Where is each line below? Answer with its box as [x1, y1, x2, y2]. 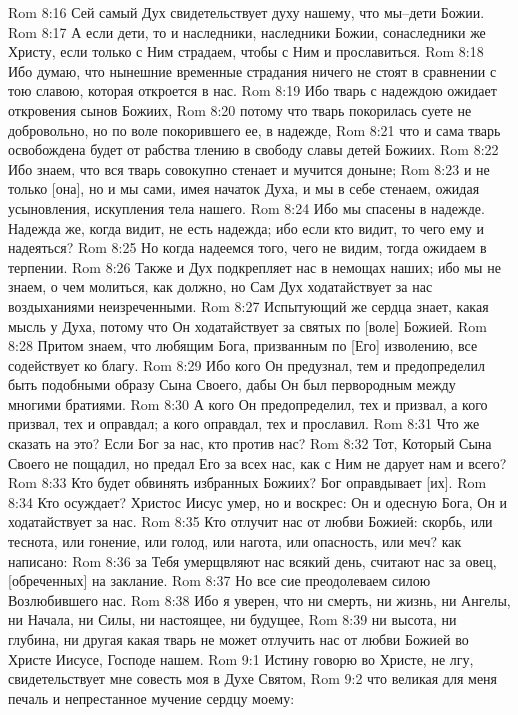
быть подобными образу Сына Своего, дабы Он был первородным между [8, 374, 456, 395]
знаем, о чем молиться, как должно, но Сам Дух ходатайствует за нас [8, 276, 433, 297]
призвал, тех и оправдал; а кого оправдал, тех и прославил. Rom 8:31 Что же [8, 413, 480, 434]
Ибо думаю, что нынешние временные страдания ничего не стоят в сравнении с [8, 60, 497, 81]
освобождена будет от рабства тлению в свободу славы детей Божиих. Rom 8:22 [8, 139, 499, 160]
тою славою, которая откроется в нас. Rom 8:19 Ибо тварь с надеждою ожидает [8, 80, 497, 101]
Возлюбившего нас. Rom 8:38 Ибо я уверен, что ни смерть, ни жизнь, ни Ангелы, [8, 589, 511, 610]
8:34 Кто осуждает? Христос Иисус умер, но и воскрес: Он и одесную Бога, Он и [8, 491, 508, 512]
